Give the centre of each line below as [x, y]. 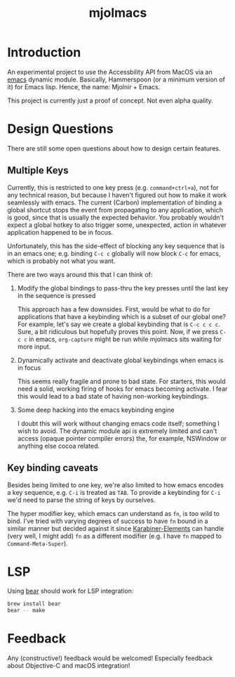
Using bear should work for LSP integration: [70, 591]
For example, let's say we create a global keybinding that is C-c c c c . [119, 324]
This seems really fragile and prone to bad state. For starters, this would [121, 381]
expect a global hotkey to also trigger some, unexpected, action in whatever [117, 225]
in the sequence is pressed [56, 295]
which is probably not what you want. [61, 261]
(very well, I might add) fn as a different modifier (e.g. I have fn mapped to [115, 536]
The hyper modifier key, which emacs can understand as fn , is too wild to [113, 513]
